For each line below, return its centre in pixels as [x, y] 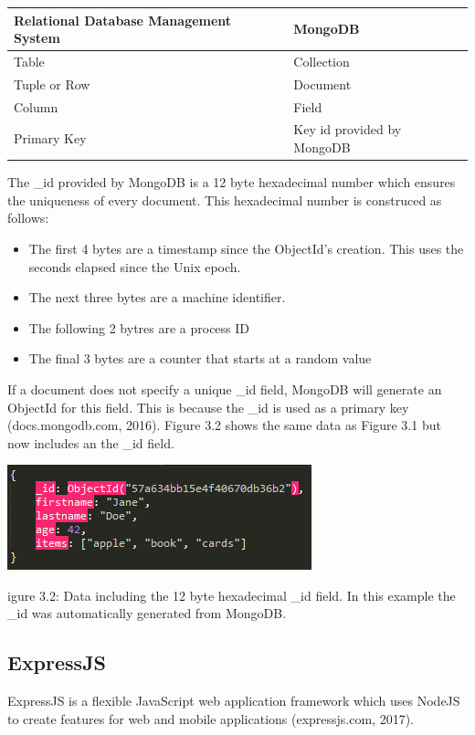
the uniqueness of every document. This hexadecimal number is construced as [225, 199]
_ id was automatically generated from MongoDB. [147, 613]
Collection [322, 61]
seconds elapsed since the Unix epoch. [135, 266]
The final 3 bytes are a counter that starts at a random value [200, 358]
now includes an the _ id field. [91, 442]
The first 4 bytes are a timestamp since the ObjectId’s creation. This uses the [246, 248]
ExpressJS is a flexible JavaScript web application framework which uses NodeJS [234, 701]
